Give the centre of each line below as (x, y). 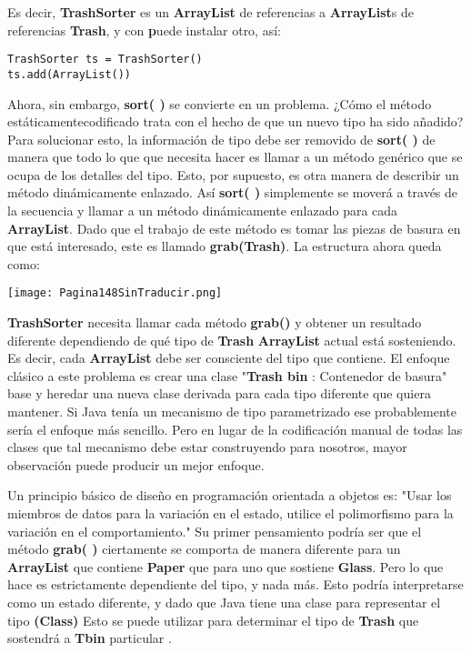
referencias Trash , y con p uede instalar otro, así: (144, 30)
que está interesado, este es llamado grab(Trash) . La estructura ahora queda (225, 246)
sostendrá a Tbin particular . (90, 638)
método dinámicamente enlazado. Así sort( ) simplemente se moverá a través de (233, 192)
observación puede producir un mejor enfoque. (136, 464)
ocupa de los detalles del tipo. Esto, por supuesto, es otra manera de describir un (233, 174)
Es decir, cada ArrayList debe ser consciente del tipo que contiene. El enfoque (229, 358)
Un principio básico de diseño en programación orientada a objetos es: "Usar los (230, 495)
